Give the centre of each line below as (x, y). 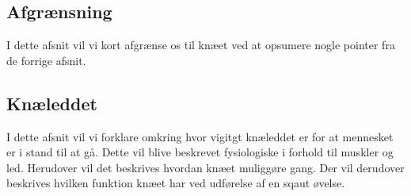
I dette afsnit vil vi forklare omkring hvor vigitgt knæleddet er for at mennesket (200, 136)
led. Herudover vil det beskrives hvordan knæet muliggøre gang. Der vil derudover (205, 167)
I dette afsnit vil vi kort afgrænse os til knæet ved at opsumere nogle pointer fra (201, 45)
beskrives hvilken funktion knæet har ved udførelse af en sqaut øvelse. (176, 183)
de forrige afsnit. (46, 60)
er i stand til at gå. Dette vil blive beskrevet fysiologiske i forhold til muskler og (200, 152)
